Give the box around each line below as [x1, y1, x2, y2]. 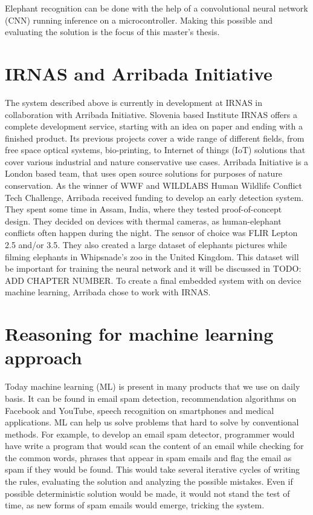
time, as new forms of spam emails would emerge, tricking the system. [5, 499, 265, 511]
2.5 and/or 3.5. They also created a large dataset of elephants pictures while [5, 238, 287, 251]
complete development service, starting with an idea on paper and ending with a [5, 120, 303, 133]
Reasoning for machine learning [5, 321, 274, 346]
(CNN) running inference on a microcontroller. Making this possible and [5, 13, 273, 26]
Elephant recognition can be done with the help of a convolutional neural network [5, 2, 308, 14]
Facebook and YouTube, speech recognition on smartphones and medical [5, 404, 274, 416]
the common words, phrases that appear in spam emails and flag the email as [5, 451, 292, 464]
